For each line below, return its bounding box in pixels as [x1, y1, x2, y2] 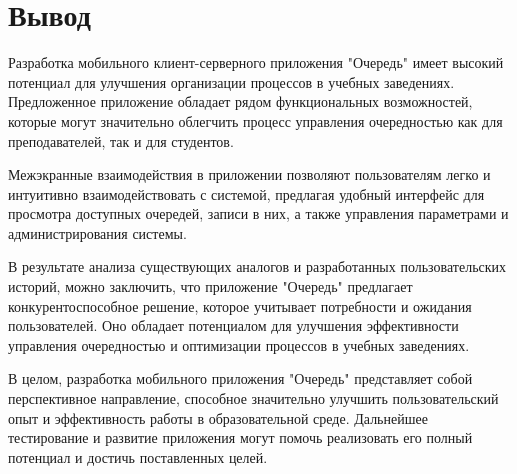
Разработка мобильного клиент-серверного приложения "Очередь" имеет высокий [8, 52, 504, 73]
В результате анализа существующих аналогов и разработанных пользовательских [8, 256, 507, 277]
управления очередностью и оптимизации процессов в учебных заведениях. [8, 334, 470, 355]
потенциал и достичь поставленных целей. [8, 446, 268, 467]
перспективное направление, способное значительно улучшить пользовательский [8, 388, 499, 409]
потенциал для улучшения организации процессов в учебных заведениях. [8, 71, 455, 92]
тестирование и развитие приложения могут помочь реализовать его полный [8, 427, 473, 448]
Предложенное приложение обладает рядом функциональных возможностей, [8, 91, 473, 112]
